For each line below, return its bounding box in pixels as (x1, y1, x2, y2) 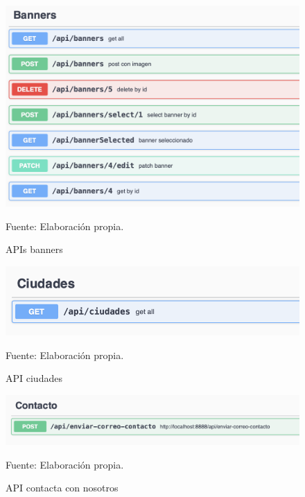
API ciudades (6, 371, 62, 385)
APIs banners (6, 242, 63, 256)
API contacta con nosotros (6, 480, 119, 495)
